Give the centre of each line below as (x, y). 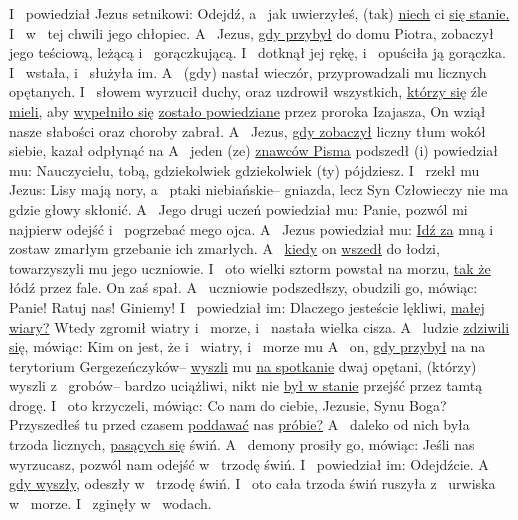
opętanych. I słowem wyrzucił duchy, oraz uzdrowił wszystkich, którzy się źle (248, 91)
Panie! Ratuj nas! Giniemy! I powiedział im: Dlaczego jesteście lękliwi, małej (247, 306)
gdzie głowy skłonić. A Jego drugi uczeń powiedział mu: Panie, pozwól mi (238, 208)
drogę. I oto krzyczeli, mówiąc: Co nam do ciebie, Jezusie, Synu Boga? (228, 404)
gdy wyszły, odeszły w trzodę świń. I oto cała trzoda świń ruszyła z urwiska (252, 483)
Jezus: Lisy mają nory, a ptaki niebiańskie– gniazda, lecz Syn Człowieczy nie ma (259, 189)
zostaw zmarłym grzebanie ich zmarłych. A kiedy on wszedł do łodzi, (224, 248)
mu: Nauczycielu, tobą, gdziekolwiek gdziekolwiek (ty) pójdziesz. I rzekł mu (244, 169)
